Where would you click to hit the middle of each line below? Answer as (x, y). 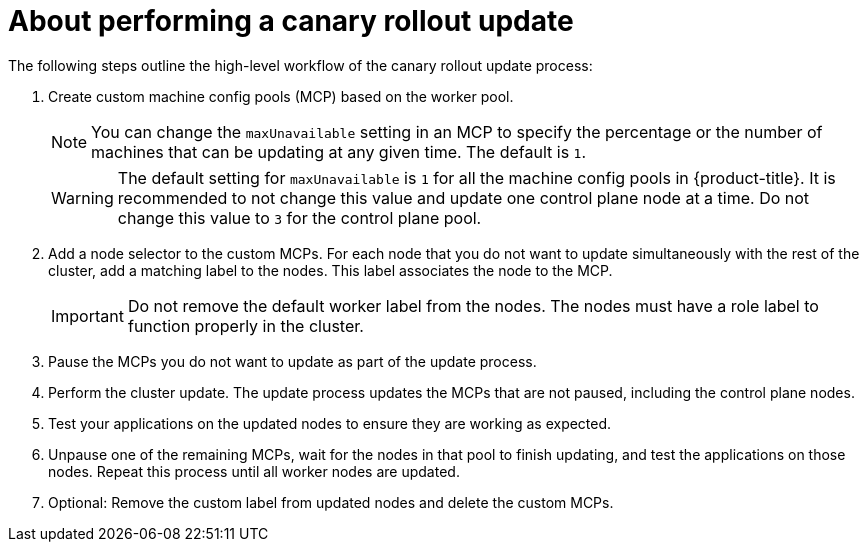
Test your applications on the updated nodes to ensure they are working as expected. (330, 423)
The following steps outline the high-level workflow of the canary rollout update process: (300, 65)
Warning (82, 197)
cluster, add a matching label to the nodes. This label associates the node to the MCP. (330, 270)
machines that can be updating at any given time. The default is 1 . (339, 151)
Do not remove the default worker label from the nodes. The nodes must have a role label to (473, 305)
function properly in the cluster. (245, 325)
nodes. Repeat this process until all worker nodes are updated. (254, 471)
